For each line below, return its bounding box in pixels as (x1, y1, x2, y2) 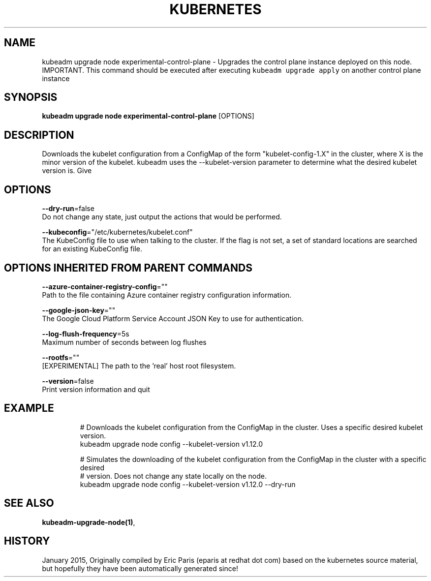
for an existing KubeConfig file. (42, 245, 142, 253)
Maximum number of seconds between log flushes (42, 337, 207, 346)
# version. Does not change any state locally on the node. (80, 471, 267, 480)
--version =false (42, 376, 94, 385)
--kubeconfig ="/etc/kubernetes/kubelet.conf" (42, 228, 193, 237)
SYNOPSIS (4, 91, 58, 104)
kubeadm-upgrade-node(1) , (42, 518, 135, 526)
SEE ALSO (4, 497, 54, 510)
